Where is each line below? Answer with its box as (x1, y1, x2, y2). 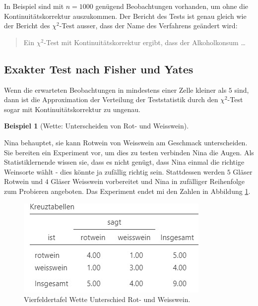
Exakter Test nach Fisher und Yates (4, 61, 193, 76)
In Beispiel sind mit (4, 1, 64, 11)
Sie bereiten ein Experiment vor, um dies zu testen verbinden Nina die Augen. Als (4, 147, 254, 157)
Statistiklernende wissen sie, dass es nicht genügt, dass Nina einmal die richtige (4, 157, 245, 167)
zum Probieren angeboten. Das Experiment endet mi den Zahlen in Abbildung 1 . (4, 185, 251, 196)
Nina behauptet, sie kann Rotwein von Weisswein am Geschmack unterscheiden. (4, 137, 248, 147)
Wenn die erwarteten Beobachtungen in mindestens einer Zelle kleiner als (4, 84, 227, 95)
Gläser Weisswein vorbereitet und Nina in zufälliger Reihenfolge (51, 176, 245, 186)
